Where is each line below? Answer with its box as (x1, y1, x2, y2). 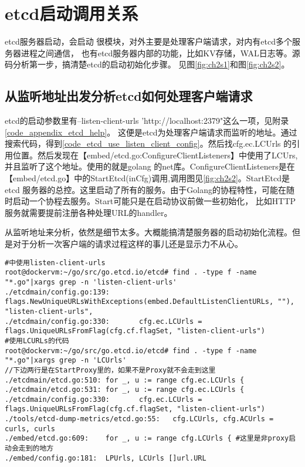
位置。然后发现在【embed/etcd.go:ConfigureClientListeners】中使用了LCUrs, (12, 148, 298, 161)
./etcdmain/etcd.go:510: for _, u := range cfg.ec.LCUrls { (5, 375, 245, 384)
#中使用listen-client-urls (5, 258, 106, 267)
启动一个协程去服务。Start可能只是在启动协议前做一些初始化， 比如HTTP (12, 195, 296, 207)
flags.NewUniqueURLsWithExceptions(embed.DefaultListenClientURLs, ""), (5, 297, 294, 306)
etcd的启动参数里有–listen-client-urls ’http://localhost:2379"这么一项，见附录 (5, 114, 289, 127)
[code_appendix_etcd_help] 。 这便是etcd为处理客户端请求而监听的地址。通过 (5, 126, 297, 138)
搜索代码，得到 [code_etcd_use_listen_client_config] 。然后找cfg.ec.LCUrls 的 (5, 137, 292, 150)
